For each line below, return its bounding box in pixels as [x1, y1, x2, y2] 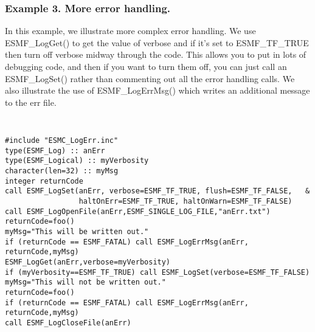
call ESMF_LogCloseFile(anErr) [5, 318, 131, 327]
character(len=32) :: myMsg [5, 167, 119, 175]
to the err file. [5, 95, 57, 108]
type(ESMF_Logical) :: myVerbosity [5, 156, 149, 165]
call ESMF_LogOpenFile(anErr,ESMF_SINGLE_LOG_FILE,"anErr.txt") [5, 207, 271, 216]
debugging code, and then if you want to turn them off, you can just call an [5, 60, 287, 72]
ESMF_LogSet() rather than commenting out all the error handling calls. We [5, 72, 295, 85]
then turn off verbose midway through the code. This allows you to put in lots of [5, 48, 306, 61]
